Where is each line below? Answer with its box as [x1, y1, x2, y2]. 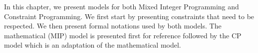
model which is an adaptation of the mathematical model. [4, 40, 181, 50]
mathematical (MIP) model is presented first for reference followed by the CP [4, 30, 242, 40]
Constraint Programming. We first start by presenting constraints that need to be [4, 11, 255, 21]
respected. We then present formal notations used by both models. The [4, 21, 222, 31]
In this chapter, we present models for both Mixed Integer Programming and [4, 1, 239, 11]
